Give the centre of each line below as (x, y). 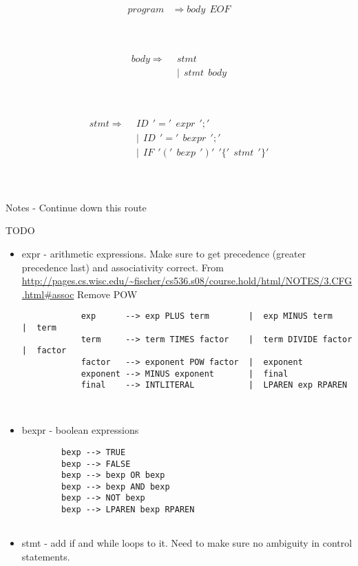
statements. (46, 557)
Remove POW (107, 294)
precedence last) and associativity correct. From (123, 267)
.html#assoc (48, 294)
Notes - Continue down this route (76, 207)
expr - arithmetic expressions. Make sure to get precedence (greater (164, 253)
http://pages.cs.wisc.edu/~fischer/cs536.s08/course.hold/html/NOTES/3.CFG (187, 281)
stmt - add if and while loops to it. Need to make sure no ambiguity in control (187, 543)
